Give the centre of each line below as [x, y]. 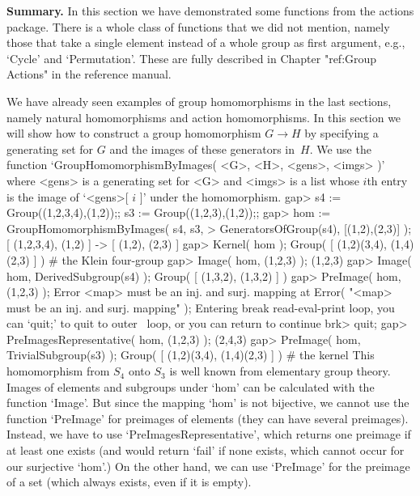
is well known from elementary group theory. [280, 371]
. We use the [340, 148]
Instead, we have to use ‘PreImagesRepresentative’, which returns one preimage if [209, 434]
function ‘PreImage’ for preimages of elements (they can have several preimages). [208, 418]
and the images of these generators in [202, 148]
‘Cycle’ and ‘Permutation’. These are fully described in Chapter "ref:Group [192, 58]
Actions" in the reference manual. [89, 74]
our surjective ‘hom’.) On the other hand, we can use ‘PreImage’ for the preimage [208, 466]
